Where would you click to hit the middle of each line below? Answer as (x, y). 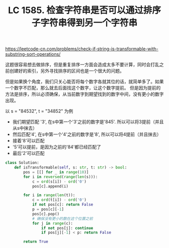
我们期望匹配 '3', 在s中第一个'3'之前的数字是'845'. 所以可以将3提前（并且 (88, 122)
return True (36, 242)
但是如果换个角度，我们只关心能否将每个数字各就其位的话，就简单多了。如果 (84, 81)
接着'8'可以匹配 (28, 141)
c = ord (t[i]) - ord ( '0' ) (59, 200)
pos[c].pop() (46, 214)
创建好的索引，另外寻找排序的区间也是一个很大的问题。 (67, 71)
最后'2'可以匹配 (28, 153)
